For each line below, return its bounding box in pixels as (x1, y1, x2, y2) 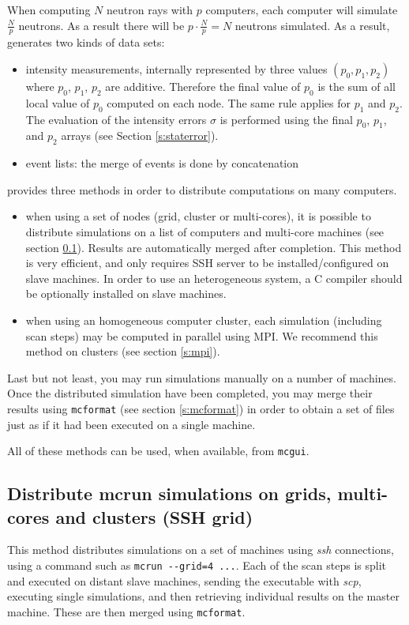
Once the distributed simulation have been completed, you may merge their (7, 385, 373, 401)
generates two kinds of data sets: (7, 34, 165, 51)
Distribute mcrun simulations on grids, (7, 481, 332, 506)
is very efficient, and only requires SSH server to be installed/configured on (25, 254, 389, 271)
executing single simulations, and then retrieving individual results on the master (7, 588, 400, 604)
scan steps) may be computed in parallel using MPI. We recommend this (25, 327, 378, 344)
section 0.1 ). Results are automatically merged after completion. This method (25, 239, 402, 255)
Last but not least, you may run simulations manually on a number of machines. (7, 369, 396, 386)
